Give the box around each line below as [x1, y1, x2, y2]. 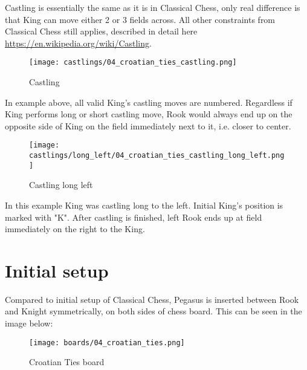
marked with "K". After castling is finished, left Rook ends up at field [5, 210, 262, 223]
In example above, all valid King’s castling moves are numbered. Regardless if [5, 96, 292, 108]
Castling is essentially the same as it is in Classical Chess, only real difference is [5, 1, 300, 13]
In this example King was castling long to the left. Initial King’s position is [5, 198, 283, 211]
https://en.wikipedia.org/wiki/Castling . [5, 36, 152, 49]
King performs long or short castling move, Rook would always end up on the [5, 108, 292, 120]
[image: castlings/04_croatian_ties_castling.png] [29, 58, 237, 67]
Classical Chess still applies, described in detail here [5, 25, 198, 37]
